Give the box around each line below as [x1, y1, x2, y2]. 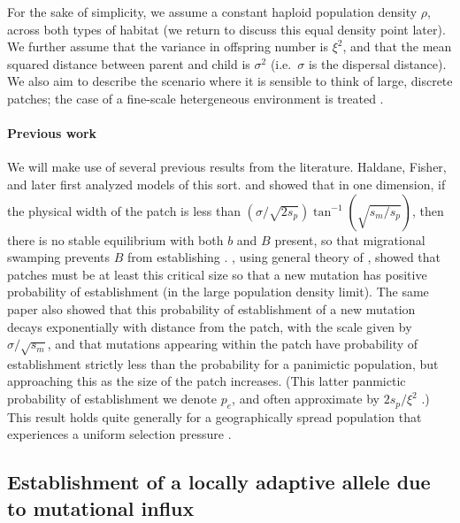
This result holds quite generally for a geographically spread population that [7, 407, 422, 426]
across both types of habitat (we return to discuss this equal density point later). [7, 19, 446, 38]
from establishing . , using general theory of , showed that [127, 248, 441, 266]
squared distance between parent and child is [7, 54, 250, 73]
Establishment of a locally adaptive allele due [7, 468, 431, 496]
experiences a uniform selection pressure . [7, 425, 232, 443]
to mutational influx [7, 494, 195, 521]
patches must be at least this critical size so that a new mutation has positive [7, 265, 427, 283]
